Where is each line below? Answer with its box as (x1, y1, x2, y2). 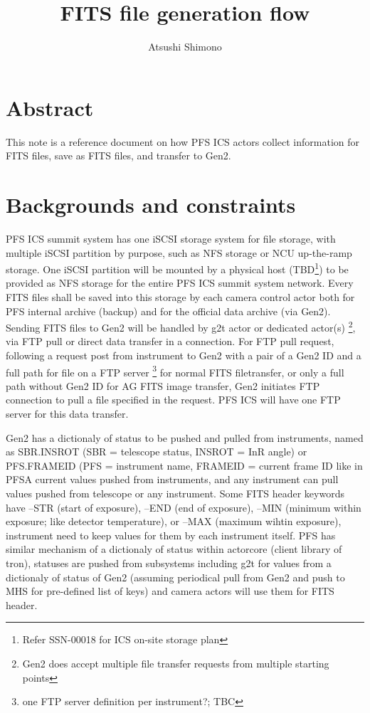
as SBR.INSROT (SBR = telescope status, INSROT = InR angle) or (6, 444, 307, 459)
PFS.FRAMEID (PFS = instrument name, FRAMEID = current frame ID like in (6, 458, 363, 472)
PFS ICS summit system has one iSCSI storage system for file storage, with (6, 231, 336, 245)
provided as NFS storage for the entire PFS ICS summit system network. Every (6, 275, 354, 290)
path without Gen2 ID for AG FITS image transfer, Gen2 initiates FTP (6, 378, 320, 393)
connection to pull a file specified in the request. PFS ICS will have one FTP (6, 392, 341, 407)
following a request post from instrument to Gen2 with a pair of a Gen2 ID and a (6, 348, 361, 363)
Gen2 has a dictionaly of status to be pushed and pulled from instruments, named (6, 430, 364, 445)
